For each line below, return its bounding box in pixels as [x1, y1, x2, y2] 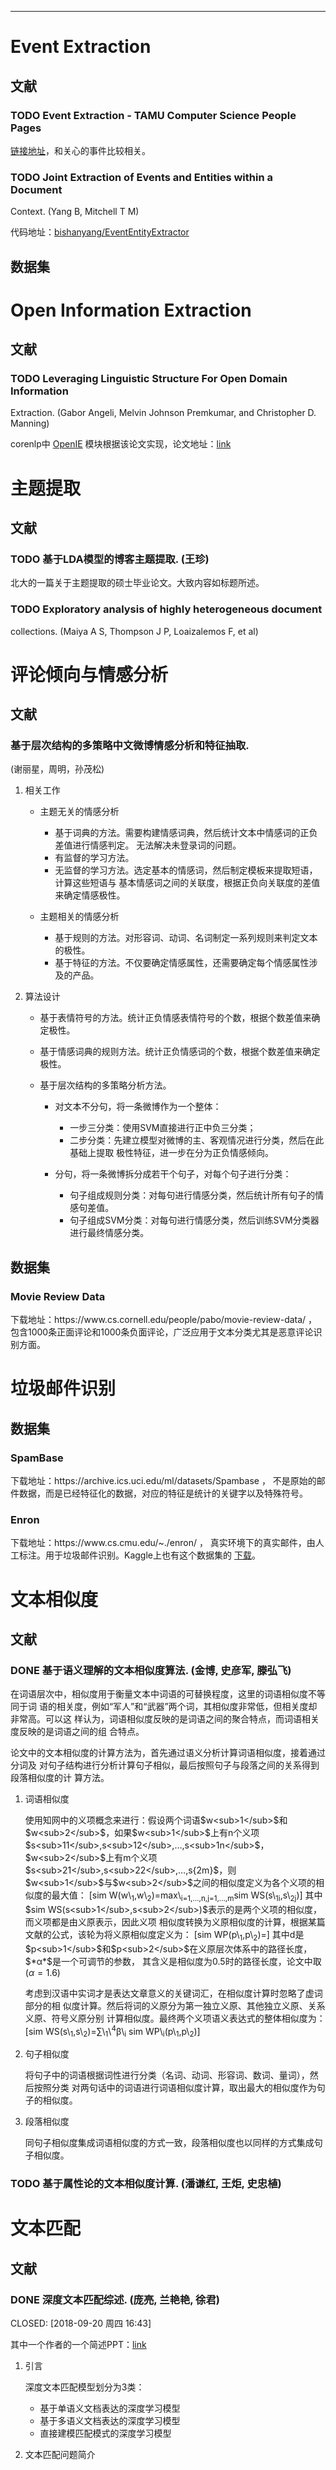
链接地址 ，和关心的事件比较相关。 [10, 144, 151, 156]
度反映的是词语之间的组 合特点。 [10, 1726, 145, 1738]
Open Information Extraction [10, 299, 252, 321]
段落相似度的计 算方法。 [10, 1772, 110, 1784]
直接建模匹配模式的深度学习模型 [39, 2427, 172, 2440]
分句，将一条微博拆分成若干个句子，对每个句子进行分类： [54, 1168, 292, 1180]
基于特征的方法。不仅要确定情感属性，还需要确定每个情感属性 [54, 957, 310, 969]
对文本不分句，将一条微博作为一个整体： [54, 1101, 222, 1113]
